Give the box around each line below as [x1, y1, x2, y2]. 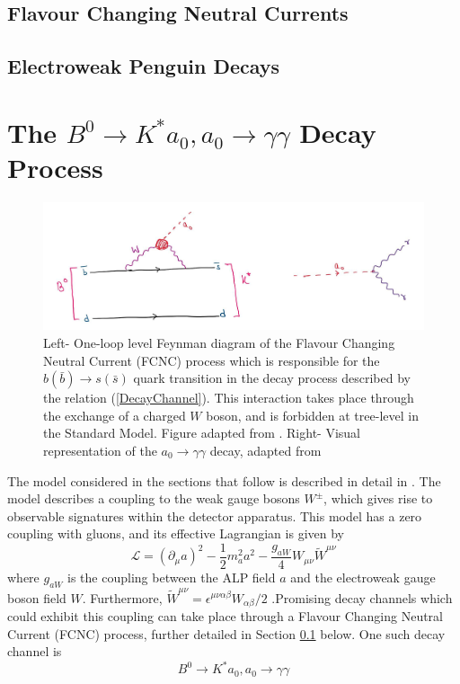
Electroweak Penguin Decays [7, 52, 280, 80]
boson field [7, 588, 66, 607]
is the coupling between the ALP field [67, 568, 276, 587]
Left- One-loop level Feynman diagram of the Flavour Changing [43, 333, 395, 352]
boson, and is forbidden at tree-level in [206, 405, 419, 424]
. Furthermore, [82, 588, 163, 607]
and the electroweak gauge [290, 568, 436, 587]
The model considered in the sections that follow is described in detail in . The [7, 471, 441, 490]
